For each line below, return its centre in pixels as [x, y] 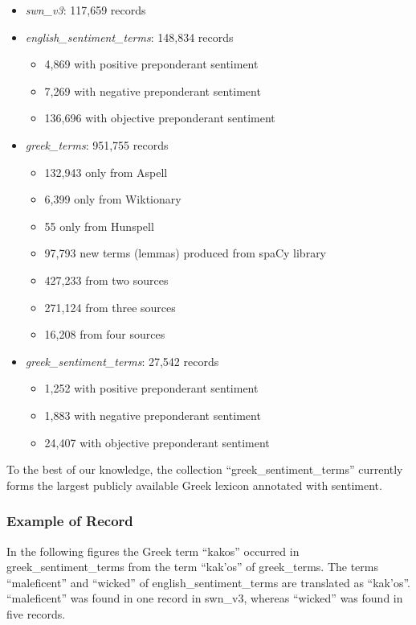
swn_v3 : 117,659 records [86, 10]
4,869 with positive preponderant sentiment [151, 64]
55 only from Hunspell [99, 226]
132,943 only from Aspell [106, 172]
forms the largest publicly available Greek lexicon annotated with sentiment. [194, 485]
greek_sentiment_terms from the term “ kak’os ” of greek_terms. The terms [192, 567]
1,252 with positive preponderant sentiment [151, 388]
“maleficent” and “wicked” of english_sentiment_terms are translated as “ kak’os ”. [208, 582]
